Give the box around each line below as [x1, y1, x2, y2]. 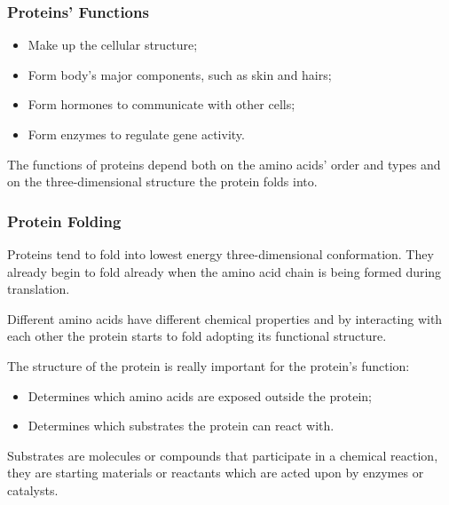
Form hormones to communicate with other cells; [28, 95, 295, 114]
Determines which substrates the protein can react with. [28, 416, 335, 435]
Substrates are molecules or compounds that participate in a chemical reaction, [7, 446, 438, 464]
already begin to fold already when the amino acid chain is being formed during [7, 262, 442, 280]
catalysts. [7, 480, 59, 499]
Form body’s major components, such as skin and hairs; [28, 65, 332, 83]
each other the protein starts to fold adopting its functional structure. [7, 327, 387, 345]
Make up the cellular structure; [28, 36, 198, 54]
